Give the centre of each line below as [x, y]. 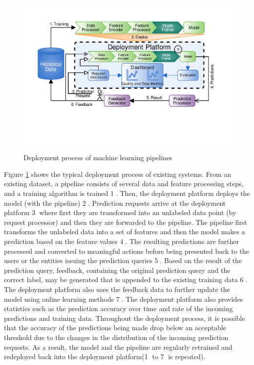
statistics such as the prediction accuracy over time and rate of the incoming [118, 308]
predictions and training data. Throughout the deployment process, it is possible [125, 318]
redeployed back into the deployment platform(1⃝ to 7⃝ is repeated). [105, 356]
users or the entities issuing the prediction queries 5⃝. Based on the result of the [123, 260]
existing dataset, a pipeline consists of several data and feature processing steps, [124, 183]
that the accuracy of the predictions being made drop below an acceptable [115, 328]
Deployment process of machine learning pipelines [98, 158]
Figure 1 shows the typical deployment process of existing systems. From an [118, 174]
